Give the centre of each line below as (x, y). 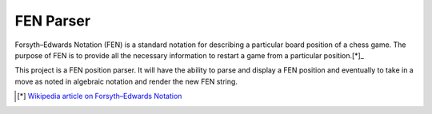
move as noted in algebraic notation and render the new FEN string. (126, 81)
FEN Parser (53, 21)
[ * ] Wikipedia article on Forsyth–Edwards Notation (100, 96)
